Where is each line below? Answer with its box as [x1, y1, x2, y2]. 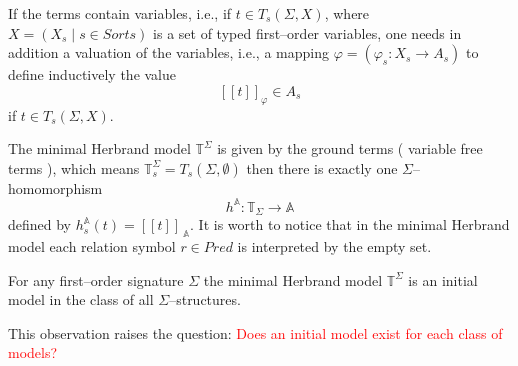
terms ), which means [8, 157, 140, 178]
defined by [8, 214, 72, 235]
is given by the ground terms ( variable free [217, 138, 483, 159]
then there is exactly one [246, 157, 398, 178]
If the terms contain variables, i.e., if [8, 3, 232, 23]
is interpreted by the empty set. [237, 236, 432, 257]
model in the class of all [8, 289, 154, 310]
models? [8, 342, 58, 363]
